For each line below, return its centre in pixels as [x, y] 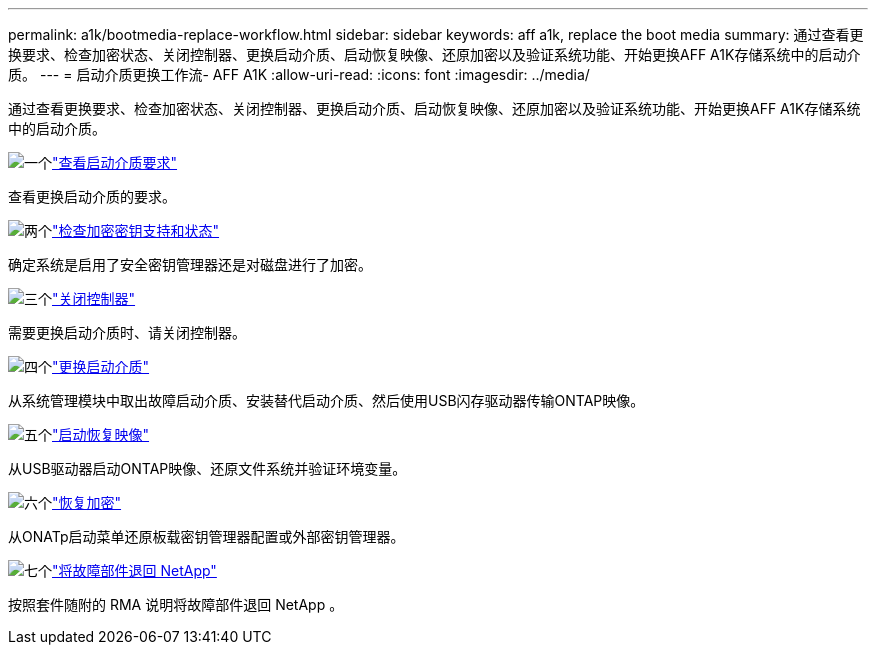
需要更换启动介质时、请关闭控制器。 [127, 332]
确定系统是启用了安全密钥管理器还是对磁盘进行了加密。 [190, 264]
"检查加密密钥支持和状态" [136, 230]
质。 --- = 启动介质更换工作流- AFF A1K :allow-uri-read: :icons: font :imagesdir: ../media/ [299, 74]
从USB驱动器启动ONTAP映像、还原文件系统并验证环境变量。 [207, 468]
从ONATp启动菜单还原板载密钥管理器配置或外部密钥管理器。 [206, 536]
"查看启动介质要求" [115, 162]
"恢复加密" [87, 502]
